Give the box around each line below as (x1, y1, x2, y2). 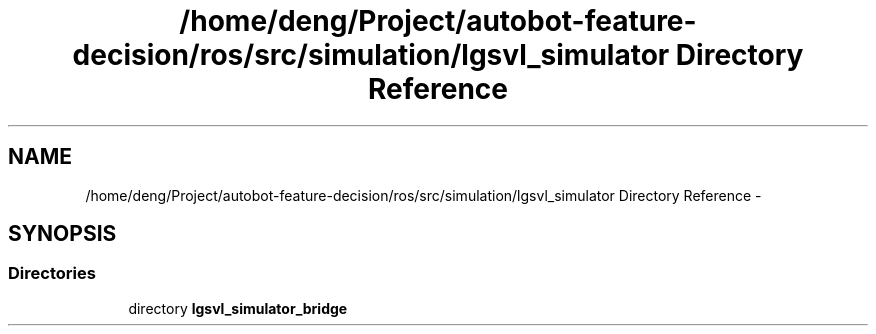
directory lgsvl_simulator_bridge (128, 299, 348, 317)
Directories (8, 263, 96, 284)
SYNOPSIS (8, 221, 117, 247)
